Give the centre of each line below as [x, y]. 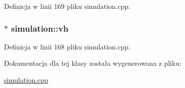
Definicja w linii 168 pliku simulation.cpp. [67, 46]
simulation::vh [40, 28]
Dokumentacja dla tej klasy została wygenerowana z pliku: [93, 63]
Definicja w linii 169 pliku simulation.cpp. [67, 6]
